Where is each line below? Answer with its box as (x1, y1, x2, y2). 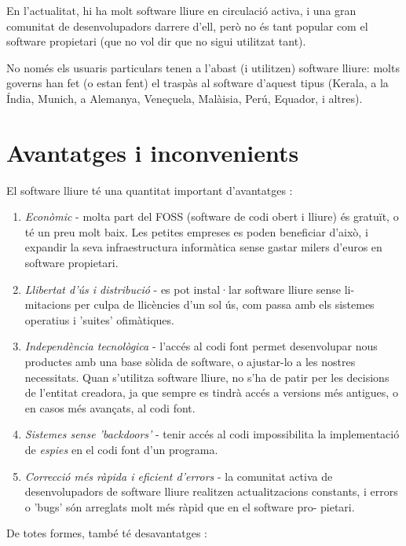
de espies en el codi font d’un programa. (24, 442, 218, 457)
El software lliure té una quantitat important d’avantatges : (6, 181, 293, 198)
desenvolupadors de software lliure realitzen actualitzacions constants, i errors (24, 483, 398, 500)
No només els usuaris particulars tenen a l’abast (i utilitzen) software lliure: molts (6, 59, 400, 75)
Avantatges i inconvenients (6, 136, 299, 168)
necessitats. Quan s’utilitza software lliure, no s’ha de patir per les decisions (24, 368, 390, 385)
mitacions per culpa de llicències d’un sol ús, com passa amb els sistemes (24, 296, 375, 313)
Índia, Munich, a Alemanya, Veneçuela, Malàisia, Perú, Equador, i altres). (6, 90, 363, 106)
